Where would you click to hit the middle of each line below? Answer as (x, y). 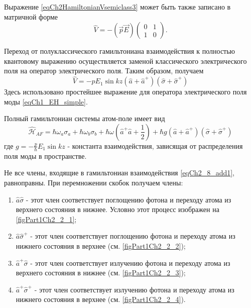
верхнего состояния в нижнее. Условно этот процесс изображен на (117, 209)
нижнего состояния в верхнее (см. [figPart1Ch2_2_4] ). (101, 299)
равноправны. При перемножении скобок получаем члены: (94, 182)
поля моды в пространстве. (45, 156)
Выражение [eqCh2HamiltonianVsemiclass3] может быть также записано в (117, 7)
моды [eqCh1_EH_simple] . (46, 101)
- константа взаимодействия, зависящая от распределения (155, 145)
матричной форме (31, 16)
